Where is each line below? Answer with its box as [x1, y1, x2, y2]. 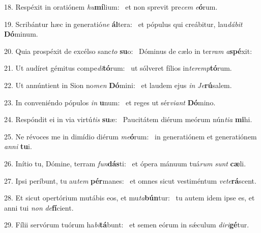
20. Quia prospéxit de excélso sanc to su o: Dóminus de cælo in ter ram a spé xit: [4, 45, 252, 56]
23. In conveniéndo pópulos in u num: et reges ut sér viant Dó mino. [4, 97, 216, 107]
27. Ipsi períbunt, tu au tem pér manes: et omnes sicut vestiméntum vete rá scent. [4, 175, 256, 186]
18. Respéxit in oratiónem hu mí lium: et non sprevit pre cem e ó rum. [4, 2, 218, 12]
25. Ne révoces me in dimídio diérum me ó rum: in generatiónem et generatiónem [4, 131, 257, 141]
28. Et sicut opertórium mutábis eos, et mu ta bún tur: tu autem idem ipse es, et [4, 192, 255, 203]
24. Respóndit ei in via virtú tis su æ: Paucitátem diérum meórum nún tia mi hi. [4, 114, 252, 125]
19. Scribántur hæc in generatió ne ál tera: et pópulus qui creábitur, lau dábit [4, 18, 243, 29]
